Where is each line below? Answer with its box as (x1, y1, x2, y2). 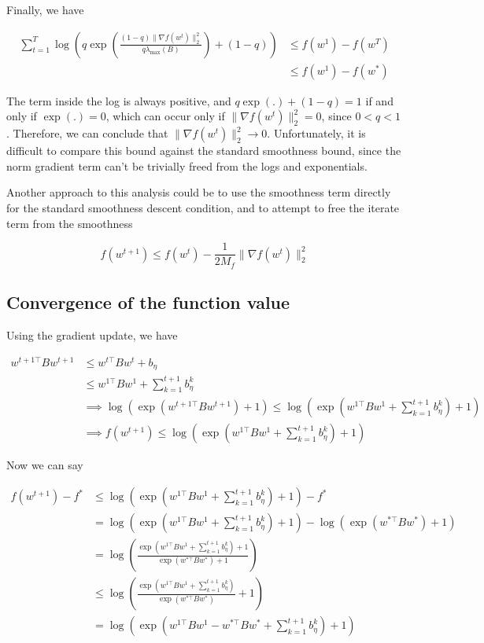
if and (365, 92, 393, 108)
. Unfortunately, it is (267, 125, 366, 141)
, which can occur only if (105, 108, 225, 124)
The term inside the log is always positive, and (6, 92, 231, 108)
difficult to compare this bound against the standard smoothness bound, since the (6, 142, 401, 159)
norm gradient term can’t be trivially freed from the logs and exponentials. (6, 157, 368, 174)
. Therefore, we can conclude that (6, 125, 168, 141)
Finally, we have (6, 2, 84, 17)
